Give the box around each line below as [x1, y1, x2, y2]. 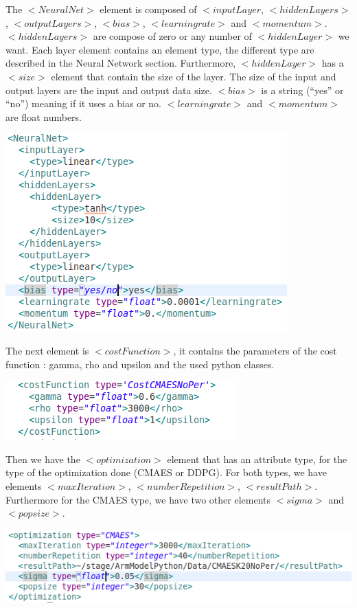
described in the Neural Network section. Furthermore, [5, 56, 236, 70]
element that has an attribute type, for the [167, 451, 347, 466]
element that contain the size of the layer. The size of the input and [51, 69, 336, 83]
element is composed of [100, 2, 197, 16]
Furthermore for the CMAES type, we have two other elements [5, 492, 271, 506]
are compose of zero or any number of [93, 29, 252, 43]
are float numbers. [5, 109, 82, 124]
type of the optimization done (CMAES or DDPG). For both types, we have [5, 465, 327, 480]
